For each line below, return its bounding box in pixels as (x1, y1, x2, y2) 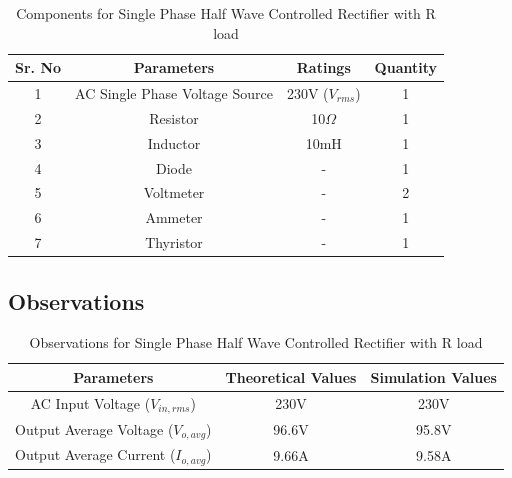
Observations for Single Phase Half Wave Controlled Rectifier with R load (29, 332, 483, 353)
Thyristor (145, 232, 203, 253)
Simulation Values (370, 366, 497, 387)
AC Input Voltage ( (30, 392, 151, 413)
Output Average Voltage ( (15, 418, 174, 439)
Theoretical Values (225, 366, 357, 387)
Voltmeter (143, 182, 205, 203)
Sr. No (15, 57, 62, 78)
